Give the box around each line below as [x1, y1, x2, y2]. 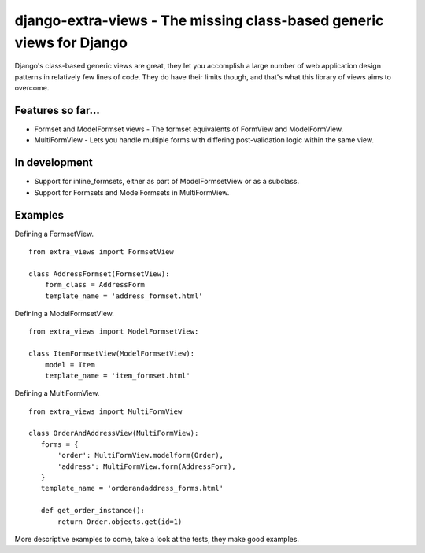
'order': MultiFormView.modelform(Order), [57, 451, 224, 460]
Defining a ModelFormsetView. [14, 308, 114, 318]
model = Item [44, 360, 95, 369]
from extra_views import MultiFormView [28, 407, 183, 416]
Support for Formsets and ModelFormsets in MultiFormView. [34, 187, 230, 197]
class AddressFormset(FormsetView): [28, 269, 170, 278]
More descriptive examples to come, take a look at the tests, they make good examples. [14, 535, 299, 544]
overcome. [14, 83, 50, 93]
